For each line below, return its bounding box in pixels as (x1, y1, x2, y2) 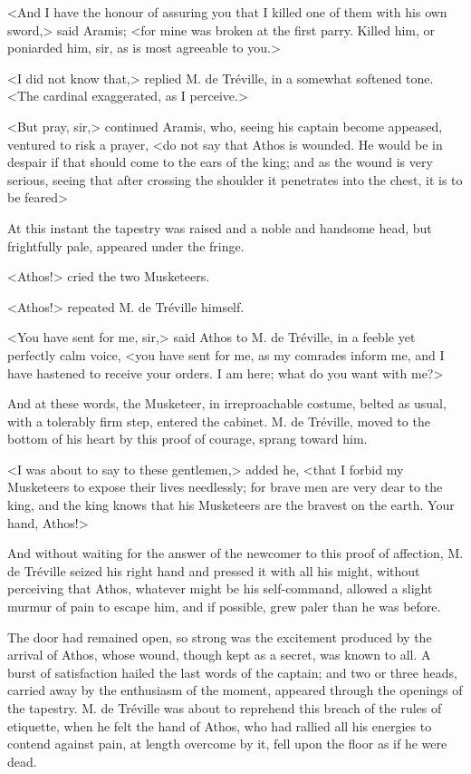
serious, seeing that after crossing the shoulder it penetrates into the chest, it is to (7, 170, 463, 189)
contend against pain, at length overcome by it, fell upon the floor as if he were (7, 734, 447, 753)
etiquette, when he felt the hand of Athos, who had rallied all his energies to (7, 716, 432, 735)
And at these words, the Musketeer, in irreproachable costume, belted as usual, (7, 394, 447, 413)
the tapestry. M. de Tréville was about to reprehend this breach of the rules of (7, 699, 442, 717)
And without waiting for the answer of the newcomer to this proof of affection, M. (7, 544, 464, 563)
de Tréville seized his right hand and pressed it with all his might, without (7, 561, 420, 580)
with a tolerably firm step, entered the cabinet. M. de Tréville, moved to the (7, 411, 430, 430)
